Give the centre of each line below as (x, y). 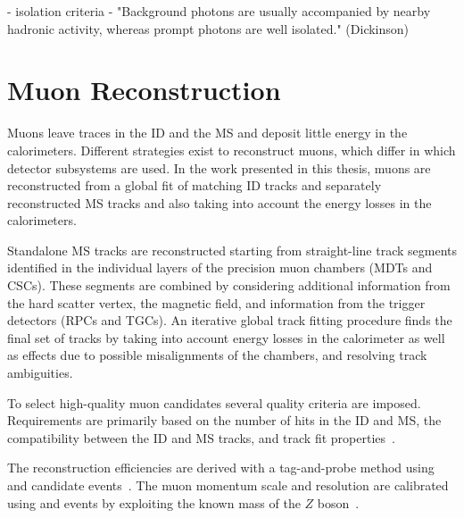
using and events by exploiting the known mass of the (154, 502)
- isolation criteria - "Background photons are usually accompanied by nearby (219, 11)
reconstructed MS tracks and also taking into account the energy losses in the (220, 202)
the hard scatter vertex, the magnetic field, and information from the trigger (216, 302)
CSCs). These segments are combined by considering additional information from (229, 285)
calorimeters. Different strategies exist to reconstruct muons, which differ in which (232, 150)
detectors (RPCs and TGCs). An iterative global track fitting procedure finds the (230, 320)
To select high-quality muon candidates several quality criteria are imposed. (214, 402)
